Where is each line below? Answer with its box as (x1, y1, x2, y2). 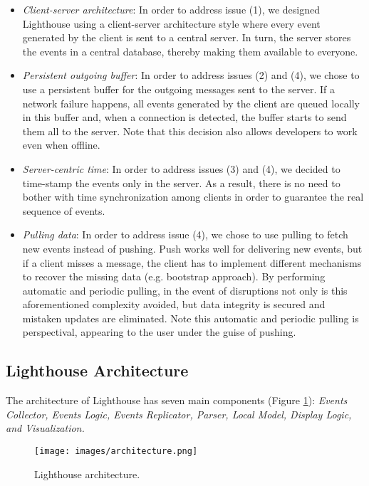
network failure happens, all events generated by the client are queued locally (22, 95, 360, 110)
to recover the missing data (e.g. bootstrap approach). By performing (22, 269, 326, 284)
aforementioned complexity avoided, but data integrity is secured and (22, 297, 326, 312)
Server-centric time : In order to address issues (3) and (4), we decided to (22, 161, 341, 176)
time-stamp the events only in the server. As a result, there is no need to (22, 175, 341, 190)
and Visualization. (6, 421, 85, 435)
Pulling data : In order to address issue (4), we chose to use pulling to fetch (22, 227, 348, 242)
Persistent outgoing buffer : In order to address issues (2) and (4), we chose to (22, 68, 360, 83)
